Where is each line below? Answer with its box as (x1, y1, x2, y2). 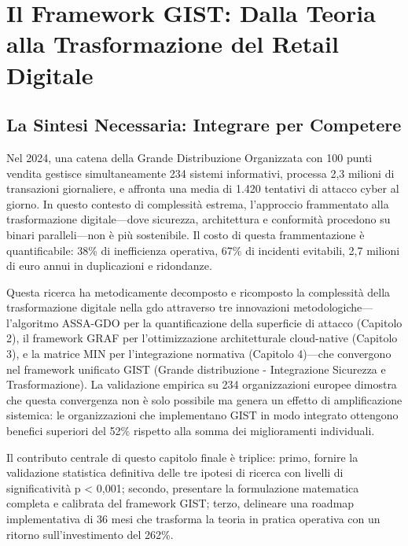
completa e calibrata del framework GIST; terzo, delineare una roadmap (6, 495, 355, 511)
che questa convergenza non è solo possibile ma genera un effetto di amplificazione (6, 391, 402, 408)
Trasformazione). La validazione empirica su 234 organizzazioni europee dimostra (6, 376, 397, 393)
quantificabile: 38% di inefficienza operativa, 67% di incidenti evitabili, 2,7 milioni (6, 242, 400, 258)
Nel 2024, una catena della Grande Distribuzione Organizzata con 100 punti (6, 149, 373, 165)
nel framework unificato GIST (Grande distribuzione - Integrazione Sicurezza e (6, 360, 386, 377)
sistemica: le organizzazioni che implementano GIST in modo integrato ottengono (6, 407, 399, 423)
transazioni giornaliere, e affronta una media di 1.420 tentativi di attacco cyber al (6, 180, 399, 197)
